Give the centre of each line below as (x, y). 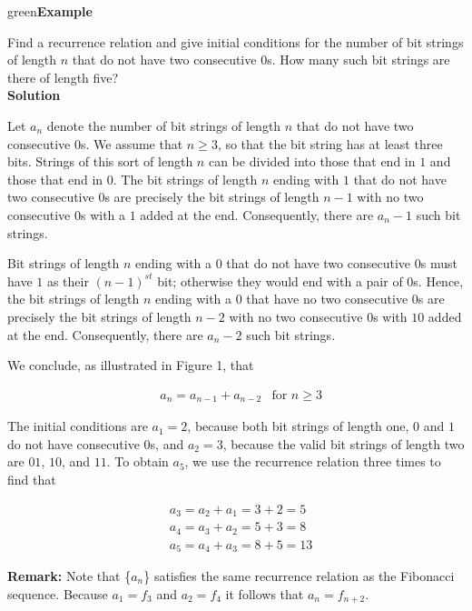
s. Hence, (438, 280)
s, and (167, 443)
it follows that (265, 593)
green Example (50, 11)
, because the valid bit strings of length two (344, 443)
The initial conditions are (78, 426)
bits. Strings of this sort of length (100, 161)
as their (68, 280)
